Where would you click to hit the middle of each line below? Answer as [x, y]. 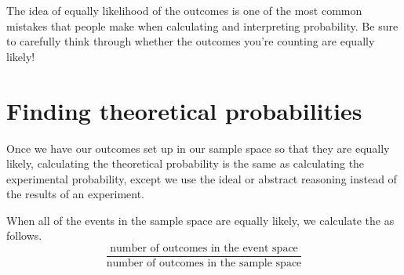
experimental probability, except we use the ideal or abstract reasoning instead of [202, 178]
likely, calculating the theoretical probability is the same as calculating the [186, 163]
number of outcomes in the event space [204, 249]
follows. [24, 235]
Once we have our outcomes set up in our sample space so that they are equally [198, 148]
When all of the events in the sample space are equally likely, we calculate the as [200, 220]
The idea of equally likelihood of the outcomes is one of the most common [184, 10]
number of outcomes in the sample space [204, 264]
